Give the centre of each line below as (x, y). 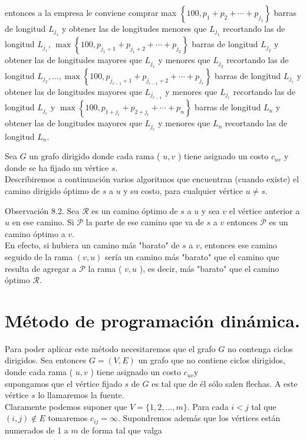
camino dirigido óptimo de (52, 191)
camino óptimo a (35, 233)
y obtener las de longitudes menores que (134, 28)
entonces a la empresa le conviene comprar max (91, 12)
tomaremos (68, 418)
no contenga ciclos (260, 348)
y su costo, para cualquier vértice (183, 191)
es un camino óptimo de (135, 210)
